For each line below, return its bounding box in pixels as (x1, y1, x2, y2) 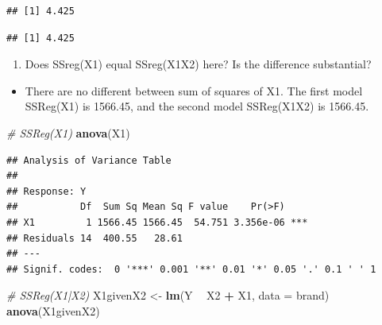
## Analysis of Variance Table (6, 154, 172, 166)
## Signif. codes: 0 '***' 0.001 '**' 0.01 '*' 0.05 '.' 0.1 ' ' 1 (6, 263, 376, 275)
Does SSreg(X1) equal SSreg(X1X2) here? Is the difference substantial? (25, 56, 372, 72)
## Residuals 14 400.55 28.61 (6, 232, 183, 244)
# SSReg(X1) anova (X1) (6, 124, 130, 141)
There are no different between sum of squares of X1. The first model (25, 82, 363, 99)
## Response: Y (6, 185, 87, 197)
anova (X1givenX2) (6, 302, 100, 319)
